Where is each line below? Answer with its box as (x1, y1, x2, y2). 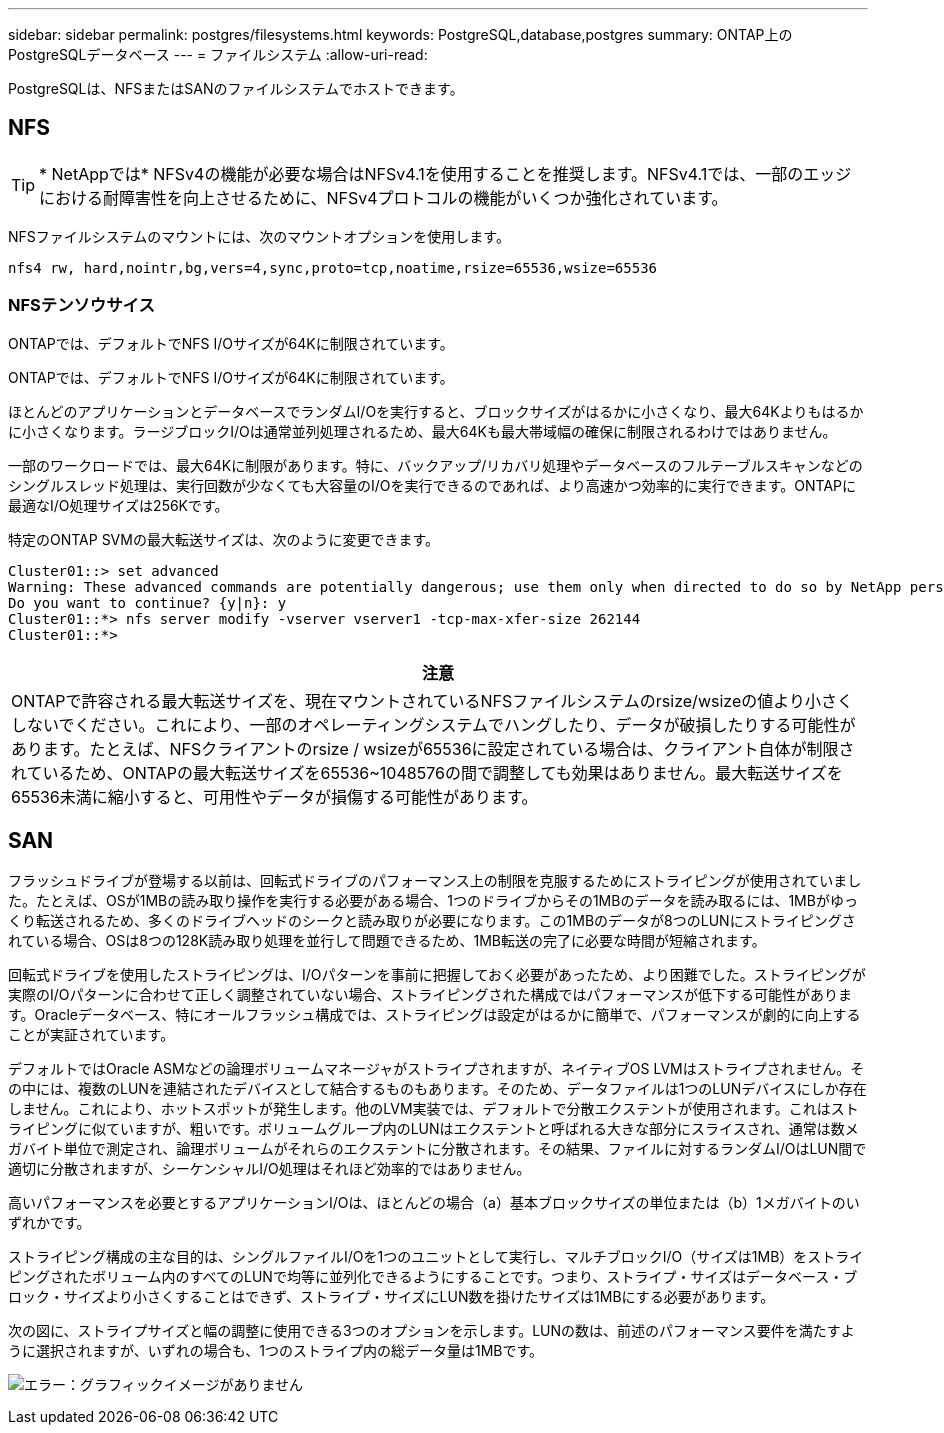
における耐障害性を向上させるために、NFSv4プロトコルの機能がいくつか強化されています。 (39, 187, 728, 208)
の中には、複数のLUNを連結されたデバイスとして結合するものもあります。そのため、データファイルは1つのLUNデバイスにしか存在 (8, 1080, 867, 1098)
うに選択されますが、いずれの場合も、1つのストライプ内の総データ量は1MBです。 (8, 1342, 544, 1360)
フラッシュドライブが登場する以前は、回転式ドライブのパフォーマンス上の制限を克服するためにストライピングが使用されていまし (8, 872, 862, 890)
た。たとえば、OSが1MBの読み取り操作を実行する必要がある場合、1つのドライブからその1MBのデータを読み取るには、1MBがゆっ (8, 892, 858, 910)
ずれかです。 (8, 1214, 91, 1232)
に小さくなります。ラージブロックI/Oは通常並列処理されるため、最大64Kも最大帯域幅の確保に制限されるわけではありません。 (8, 422, 837, 440)
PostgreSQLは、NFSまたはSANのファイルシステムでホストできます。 (8, 80, 464, 97)
